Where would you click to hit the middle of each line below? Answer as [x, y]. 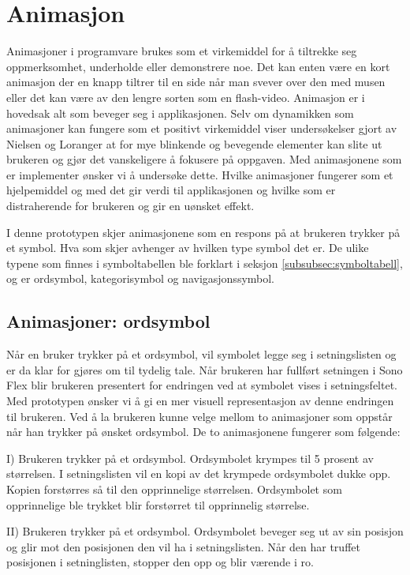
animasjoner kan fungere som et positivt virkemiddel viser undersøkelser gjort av [202, 128]
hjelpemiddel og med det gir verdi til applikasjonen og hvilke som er [171, 190]
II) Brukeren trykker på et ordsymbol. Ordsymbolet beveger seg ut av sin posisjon [205, 531]
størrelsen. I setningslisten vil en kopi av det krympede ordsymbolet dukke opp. [199, 474]
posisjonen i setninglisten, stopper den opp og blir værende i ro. [160, 562]
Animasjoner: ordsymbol [108, 321]
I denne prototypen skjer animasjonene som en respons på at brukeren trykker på [203, 232]
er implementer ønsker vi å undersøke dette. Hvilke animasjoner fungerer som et [200, 174]
